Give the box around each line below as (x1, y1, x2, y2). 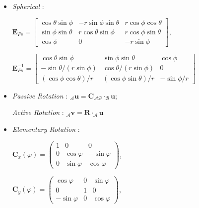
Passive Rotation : (12, 90, 68, 101)
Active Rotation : (12, 107, 64, 117)
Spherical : (12, 1, 44, 11)
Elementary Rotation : (12, 123, 80, 134)
